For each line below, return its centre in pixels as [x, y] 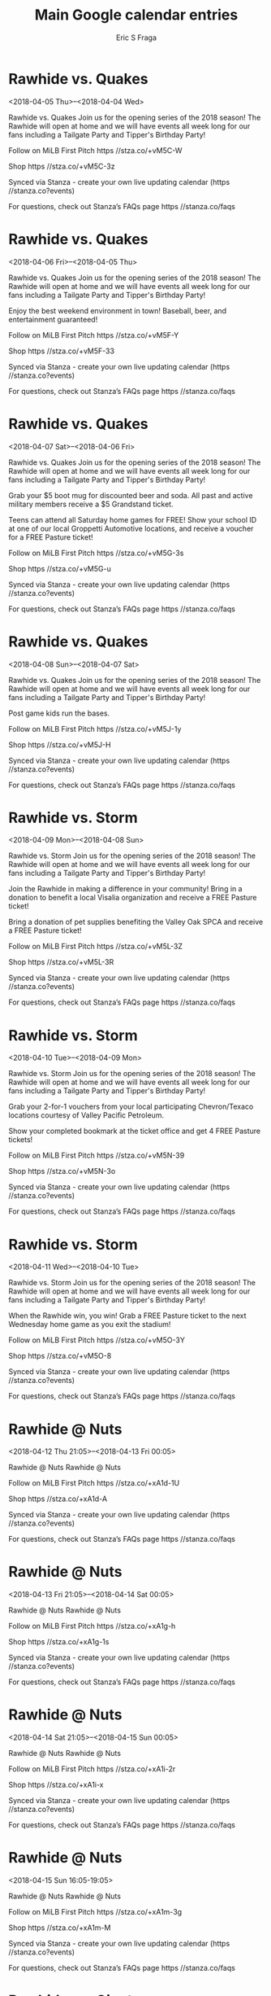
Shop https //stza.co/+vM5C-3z [62, 166]
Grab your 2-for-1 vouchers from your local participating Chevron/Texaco [131, 1107]
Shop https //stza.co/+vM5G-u [60, 568]
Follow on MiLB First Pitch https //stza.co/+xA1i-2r [92, 1769]
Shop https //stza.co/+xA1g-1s [59, 1642]
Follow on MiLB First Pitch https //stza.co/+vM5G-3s [96, 553]
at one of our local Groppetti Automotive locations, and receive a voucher [131, 528]
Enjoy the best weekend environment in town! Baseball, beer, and [118, 310]
